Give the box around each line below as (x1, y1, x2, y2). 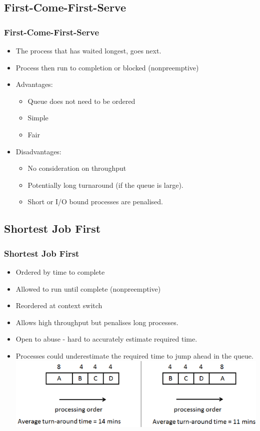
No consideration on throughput (27, 163, 126, 173)
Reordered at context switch (15, 300, 102, 311)
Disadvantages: (15, 146, 61, 156)
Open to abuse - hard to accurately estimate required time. (15, 334, 197, 344)
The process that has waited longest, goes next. (15, 45, 161, 55)
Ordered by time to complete (15, 266, 105, 277)
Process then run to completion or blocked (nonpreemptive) (15, 62, 199, 72)
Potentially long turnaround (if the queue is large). (27, 179, 183, 190)
